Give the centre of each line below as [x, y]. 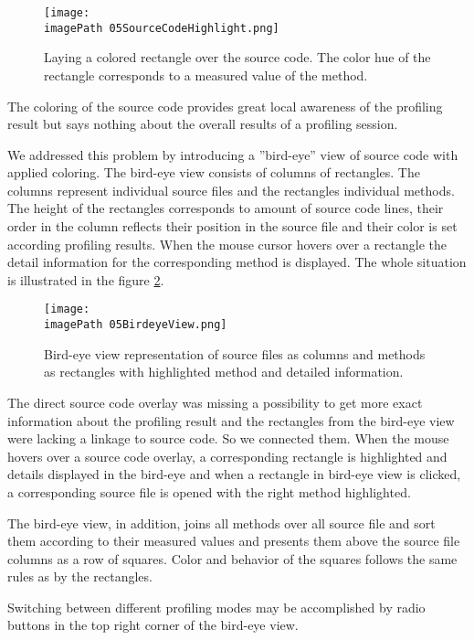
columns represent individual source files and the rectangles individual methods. [231, 190]
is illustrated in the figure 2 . [86, 279]
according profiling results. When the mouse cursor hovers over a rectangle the [227, 244]
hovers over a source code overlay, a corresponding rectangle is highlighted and [227, 456]
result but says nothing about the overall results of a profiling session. [203, 124]
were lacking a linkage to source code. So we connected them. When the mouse [228, 438]
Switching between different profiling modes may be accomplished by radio [216, 607]
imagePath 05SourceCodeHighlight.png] [162, 28]
